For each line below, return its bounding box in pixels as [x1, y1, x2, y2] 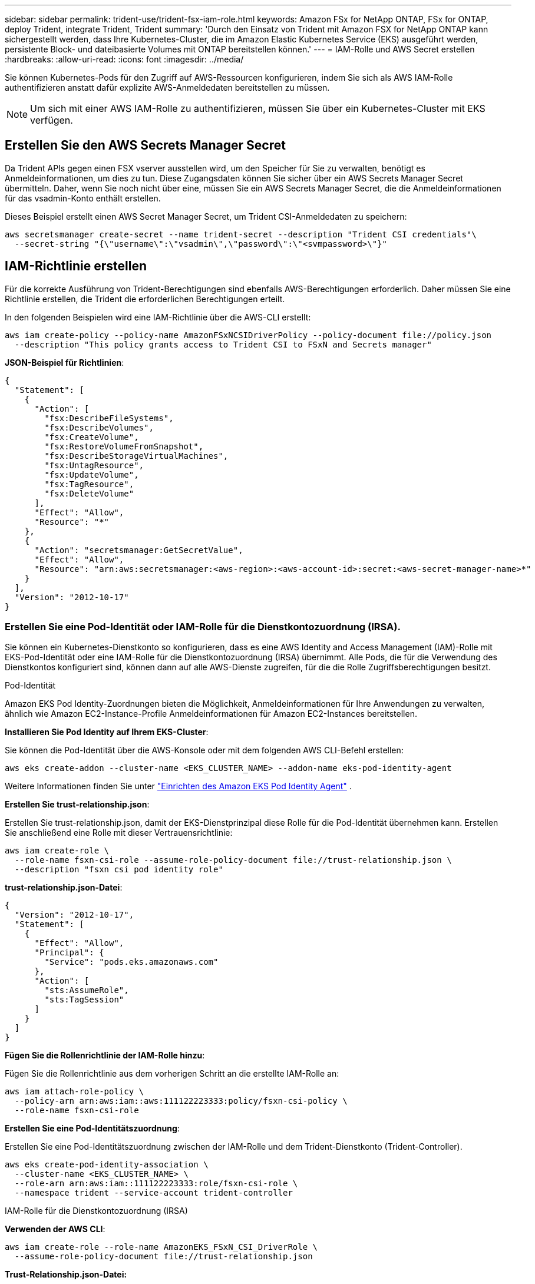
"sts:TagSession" [44, 995, 124, 1005]
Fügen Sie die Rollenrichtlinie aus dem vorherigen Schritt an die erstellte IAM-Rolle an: [5, 1068, 339, 1079]
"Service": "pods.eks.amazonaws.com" [44, 957, 219, 967]
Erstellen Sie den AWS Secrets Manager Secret [5, 138, 286, 153]
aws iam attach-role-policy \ [5, 1087, 144, 1097]
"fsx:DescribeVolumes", [44, 422, 154, 432]
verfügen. [30, 114, 73, 126]
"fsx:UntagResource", [44, 460, 144, 470]
